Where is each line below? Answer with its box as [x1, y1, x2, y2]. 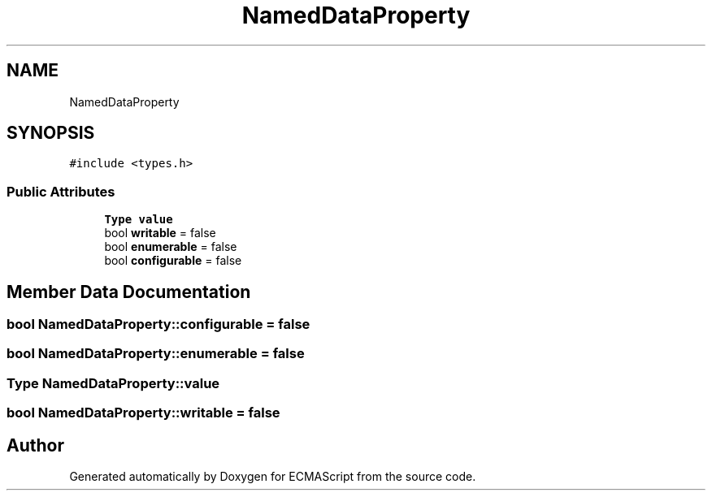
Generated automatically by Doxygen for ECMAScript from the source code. [69, 469, 476, 483]
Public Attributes [7, 183, 115, 200]
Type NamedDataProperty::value [7, 374, 220, 391]
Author [7, 434, 64, 456]
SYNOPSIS [7, 123, 95, 144]
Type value [104, 213, 173, 227]
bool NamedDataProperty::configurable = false [7, 316, 310, 333]
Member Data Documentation [7, 281, 251, 302]
